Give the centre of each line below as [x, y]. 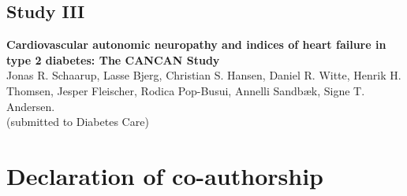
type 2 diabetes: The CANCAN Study [113, 59]
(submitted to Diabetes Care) [78, 122]
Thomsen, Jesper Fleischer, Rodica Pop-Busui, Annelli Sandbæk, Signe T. [186, 90]
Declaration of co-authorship [165, 175]
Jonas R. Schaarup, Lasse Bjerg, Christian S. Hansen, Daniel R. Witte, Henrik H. [204, 75]
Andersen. [31, 106]
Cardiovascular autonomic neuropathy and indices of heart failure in [196, 44]
